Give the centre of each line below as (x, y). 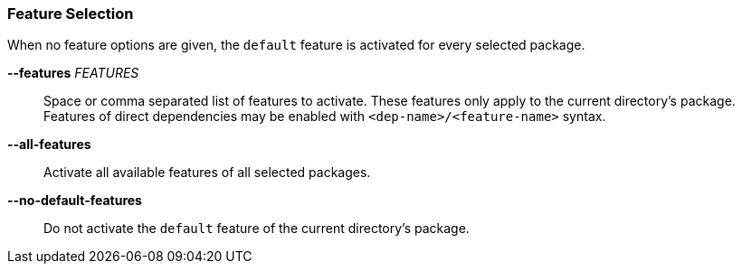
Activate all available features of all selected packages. (207, 173)
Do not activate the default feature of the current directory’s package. (257, 229)
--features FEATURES (73, 73)
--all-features (49, 145)
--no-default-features (75, 201)
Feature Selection (71, 14)
